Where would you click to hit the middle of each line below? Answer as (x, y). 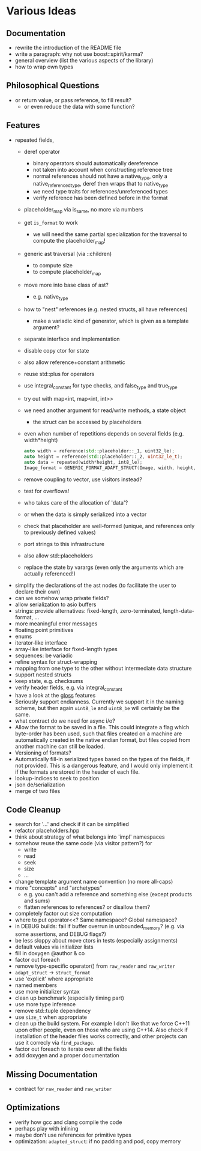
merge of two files (37, 791)
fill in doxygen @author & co (50, 953)
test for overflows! (46, 491)
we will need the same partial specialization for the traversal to (110, 234)
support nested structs (43, 675)
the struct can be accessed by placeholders (87, 422)
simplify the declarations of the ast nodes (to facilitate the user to (95, 585)
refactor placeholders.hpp (47, 831)
